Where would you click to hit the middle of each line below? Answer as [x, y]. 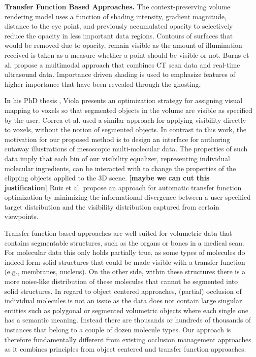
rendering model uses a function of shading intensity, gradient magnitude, [115, 16]
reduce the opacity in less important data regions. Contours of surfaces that [119, 35]
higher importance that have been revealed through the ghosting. [103, 84]
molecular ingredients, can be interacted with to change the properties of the [120, 168]
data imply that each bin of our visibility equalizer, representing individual [117, 158]
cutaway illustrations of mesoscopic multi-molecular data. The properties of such [126, 149]
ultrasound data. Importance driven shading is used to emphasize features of [120, 74]
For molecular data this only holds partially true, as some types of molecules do [125, 252]
